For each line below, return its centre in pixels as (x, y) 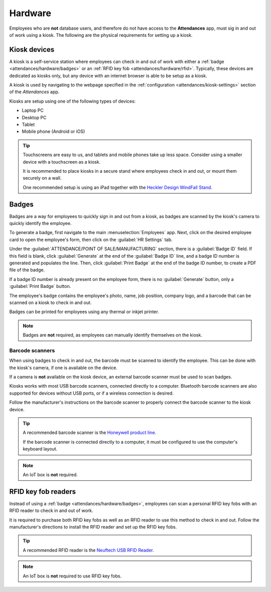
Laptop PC (33, 110)
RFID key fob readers (43, 492)
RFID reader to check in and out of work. (51, 510)
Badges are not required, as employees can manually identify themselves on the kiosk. (113, 335)
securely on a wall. (42, 178)
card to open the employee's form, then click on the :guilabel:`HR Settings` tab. (91, 240)
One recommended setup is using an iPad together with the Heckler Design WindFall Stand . (118, 187)
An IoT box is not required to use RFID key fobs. (72, 576)
